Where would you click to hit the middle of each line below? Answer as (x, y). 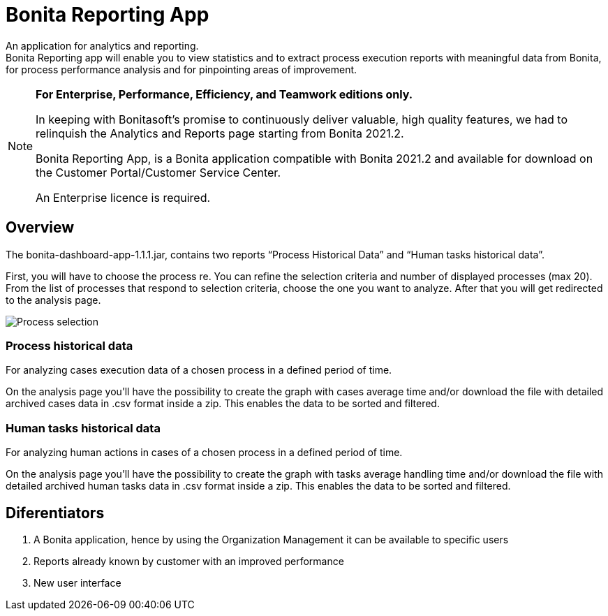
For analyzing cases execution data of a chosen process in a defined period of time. (199, 370)
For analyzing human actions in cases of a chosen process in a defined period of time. (204, 453)
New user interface (77, 582)
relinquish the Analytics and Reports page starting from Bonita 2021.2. (220, 133)
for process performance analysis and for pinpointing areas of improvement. (181, 69)
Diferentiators (55, 513)
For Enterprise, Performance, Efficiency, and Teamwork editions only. (224, 94)
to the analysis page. (53, 300)
